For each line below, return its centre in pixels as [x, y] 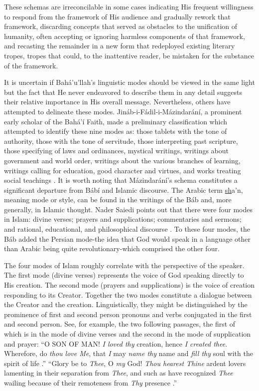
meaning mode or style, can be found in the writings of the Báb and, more [118, 199]
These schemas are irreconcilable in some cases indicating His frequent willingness [129, 6]
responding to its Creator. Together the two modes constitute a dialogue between [128, 294]
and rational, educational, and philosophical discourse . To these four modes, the [127, 229]
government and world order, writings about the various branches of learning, [122, 160]
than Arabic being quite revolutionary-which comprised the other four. [112, 248]
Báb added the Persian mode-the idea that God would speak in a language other [128, 238]
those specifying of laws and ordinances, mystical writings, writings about [117, 151]
